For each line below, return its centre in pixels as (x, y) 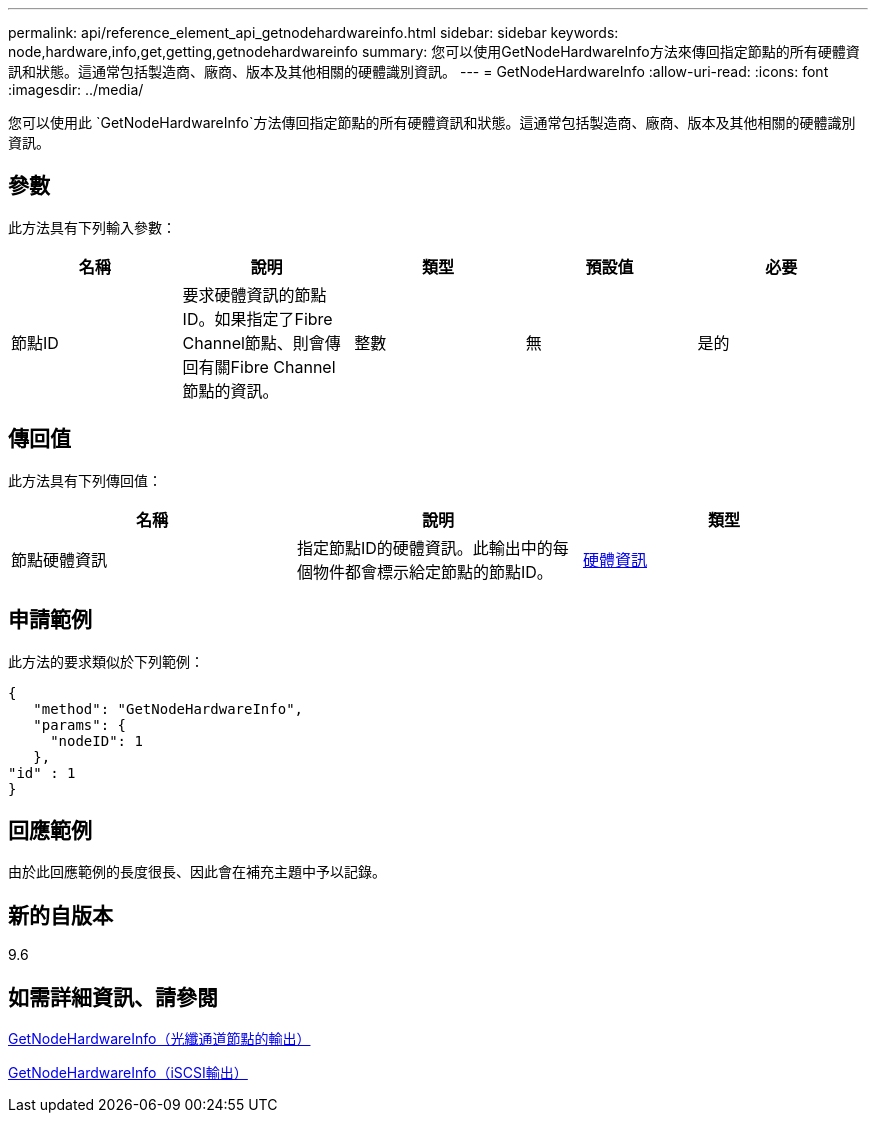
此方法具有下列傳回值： (85, 480)
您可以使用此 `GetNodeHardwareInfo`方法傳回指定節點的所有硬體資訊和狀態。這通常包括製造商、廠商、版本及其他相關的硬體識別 (432, 122)
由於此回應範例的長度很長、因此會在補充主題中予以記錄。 (197, 872)
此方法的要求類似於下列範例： (106, 661)
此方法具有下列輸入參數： (92, 227)
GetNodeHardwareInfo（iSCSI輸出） (128, 1073)
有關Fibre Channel (267, 366)
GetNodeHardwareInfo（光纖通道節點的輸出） (159, 1039)
